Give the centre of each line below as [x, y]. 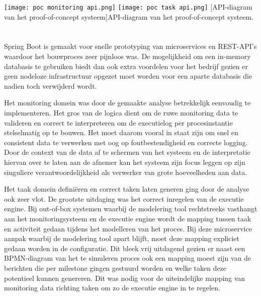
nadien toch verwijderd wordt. [51, 85]
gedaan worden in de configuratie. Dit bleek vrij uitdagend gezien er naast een [125, 248]
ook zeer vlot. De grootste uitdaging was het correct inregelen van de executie [124, 198]
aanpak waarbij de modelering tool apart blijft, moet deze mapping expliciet [122, 238]
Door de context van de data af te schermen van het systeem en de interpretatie [127, 152]
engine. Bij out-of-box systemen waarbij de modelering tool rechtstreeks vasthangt [131, 209]
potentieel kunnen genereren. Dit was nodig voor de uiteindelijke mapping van [125, 278]
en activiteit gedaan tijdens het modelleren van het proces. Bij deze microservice [128, 228]
